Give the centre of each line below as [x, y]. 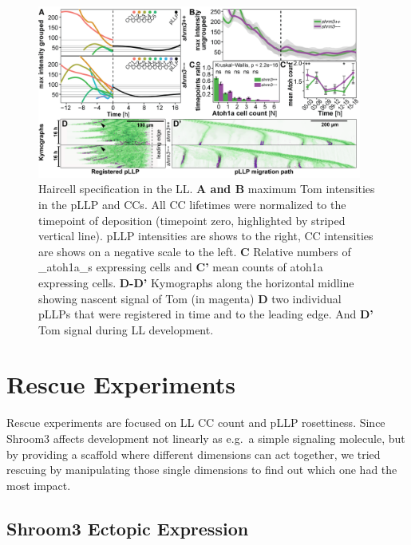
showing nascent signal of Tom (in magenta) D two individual [190, 298]
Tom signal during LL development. [126, 329]
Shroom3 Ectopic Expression [128, 528]
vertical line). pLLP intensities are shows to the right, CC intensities [206, 236]
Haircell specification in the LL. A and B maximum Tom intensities [207, 189]
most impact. [39, 485]
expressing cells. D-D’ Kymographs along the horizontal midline [196, 282]
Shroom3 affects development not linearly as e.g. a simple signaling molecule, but [206, 438]
